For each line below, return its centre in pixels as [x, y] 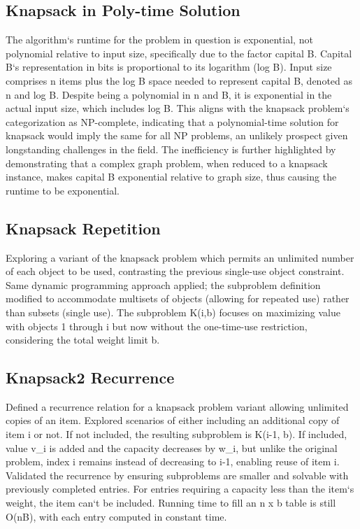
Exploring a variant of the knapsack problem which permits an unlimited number [180, 257]
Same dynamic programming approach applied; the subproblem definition [163, 284]
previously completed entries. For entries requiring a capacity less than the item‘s [180, 489]
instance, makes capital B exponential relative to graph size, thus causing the [171, 177]
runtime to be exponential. [63, 190]
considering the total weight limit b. [83, 340]
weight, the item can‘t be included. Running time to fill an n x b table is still [171, 503]
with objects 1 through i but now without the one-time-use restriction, [157, 326]
